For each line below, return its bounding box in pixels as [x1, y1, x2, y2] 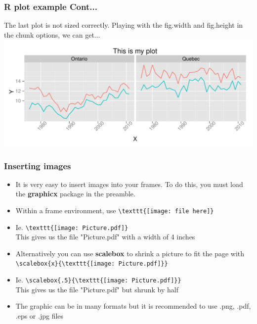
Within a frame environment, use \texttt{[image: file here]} [15, 205, 214, 215]
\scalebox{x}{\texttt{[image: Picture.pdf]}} [15, 260, 168, 268]
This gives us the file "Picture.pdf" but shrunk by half [15, 284, 179, 294]
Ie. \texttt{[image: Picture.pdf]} [15, 222, 128, 232]
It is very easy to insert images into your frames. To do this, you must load [15, 179, 243, 189]
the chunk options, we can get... [4, 29, 100, 40]
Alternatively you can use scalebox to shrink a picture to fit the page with [15, 248, 245, 258]
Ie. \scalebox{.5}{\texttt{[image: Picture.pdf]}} [15, 275, 181, 285]
